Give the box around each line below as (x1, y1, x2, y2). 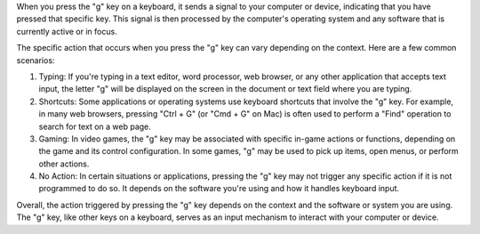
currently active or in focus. (16, 26, 117, 36)
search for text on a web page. (38, 121, 151, 132)
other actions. (38, 158, 90, 169)
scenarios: (16, 54, 55, 66)
